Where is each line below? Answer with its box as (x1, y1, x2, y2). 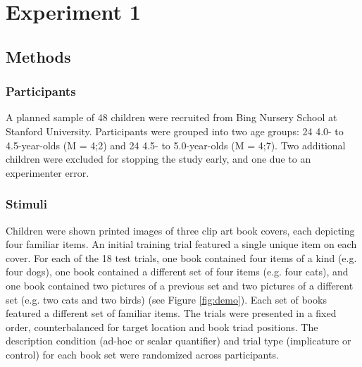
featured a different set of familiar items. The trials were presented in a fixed (6, 306, 337, 321)
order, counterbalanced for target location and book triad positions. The (6, 319, 318, 334)
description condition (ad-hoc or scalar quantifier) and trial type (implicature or (6, 333, 351, 348)
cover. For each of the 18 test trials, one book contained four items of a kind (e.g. (6, 250, 357, 265)
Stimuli (6, 195, 48, 213)
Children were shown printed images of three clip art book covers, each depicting (6, 223, 355, 237)
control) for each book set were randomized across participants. (6, 347, 279, 361)
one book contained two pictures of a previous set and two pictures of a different (6, 278, 354, 292)
